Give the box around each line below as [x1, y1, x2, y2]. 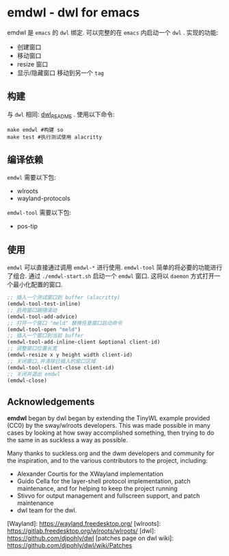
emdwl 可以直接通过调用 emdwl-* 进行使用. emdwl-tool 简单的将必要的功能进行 [7, 263, 223, 271]
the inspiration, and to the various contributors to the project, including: [7, 457, 208, 465]
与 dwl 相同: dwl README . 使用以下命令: [7, 110, 115, 120]
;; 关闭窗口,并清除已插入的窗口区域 [7, 358, 96, 365]
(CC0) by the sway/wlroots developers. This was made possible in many [7, 422, 211, 430]
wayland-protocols [16, 194, 70, 203]
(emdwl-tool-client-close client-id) [7, 364, 115, 371]
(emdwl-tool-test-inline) [7, 300, 81, 308]
